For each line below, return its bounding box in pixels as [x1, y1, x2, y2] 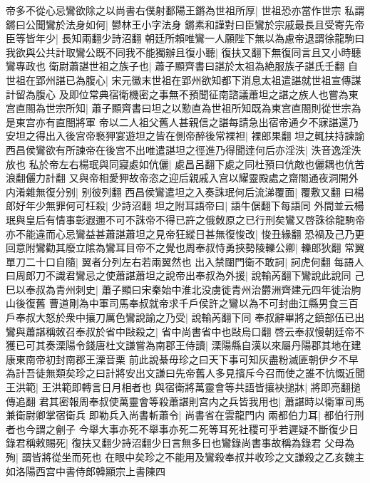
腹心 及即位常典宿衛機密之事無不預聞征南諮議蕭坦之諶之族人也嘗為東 [35, 86, 359, 101]
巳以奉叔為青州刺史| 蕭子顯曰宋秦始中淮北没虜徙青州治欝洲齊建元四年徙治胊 [6, 281, 361, 296]
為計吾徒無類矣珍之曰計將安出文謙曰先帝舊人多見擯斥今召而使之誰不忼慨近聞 [6, 365, 365, 380]
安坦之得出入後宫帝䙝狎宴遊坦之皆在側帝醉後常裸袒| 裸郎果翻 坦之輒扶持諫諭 [6, 128, 365, 143]
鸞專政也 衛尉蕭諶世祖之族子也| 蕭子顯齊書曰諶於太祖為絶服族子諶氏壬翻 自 [6, 58, 358, 73]
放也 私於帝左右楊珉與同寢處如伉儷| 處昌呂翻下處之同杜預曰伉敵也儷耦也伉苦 [6, 156, 365, 171]
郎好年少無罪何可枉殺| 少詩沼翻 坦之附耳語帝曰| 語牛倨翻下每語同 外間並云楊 [6, 198, 364, 213]
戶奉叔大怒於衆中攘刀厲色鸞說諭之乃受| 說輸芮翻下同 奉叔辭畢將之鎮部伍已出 [6, 310, 365, 325]
